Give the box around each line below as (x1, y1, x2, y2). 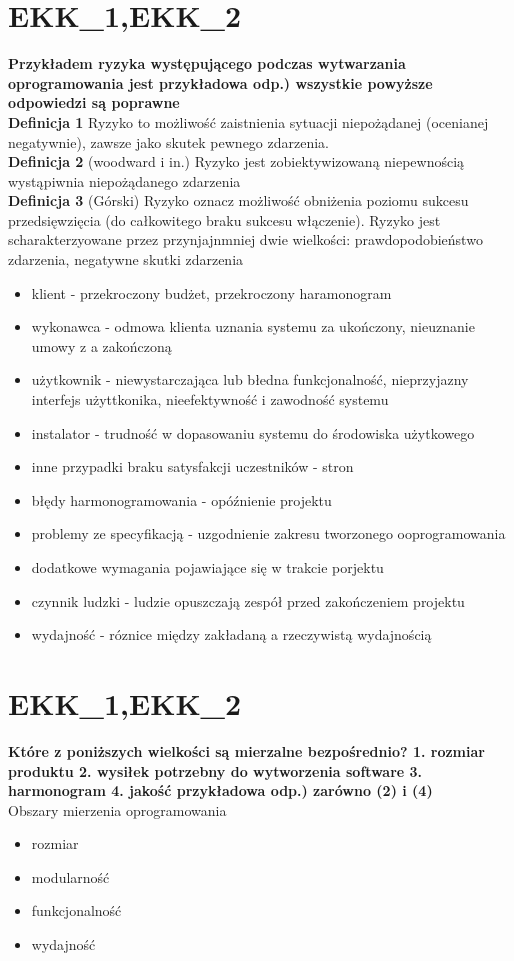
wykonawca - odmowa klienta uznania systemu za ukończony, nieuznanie (31, 316, 475, 337)
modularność (31, 866, 110, 887)
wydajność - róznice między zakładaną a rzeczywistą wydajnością (31, 624, 432, 645)
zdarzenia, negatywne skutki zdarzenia (8, 249, 244, 270)
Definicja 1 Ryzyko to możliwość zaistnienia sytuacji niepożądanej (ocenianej (8, 111, 489, 132)
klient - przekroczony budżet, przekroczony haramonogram (31, 282, 392, 303)
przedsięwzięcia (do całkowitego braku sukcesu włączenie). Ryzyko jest (8, 209, 441, 230)
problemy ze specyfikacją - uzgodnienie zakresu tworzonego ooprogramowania (31, 523, 506, 544)
